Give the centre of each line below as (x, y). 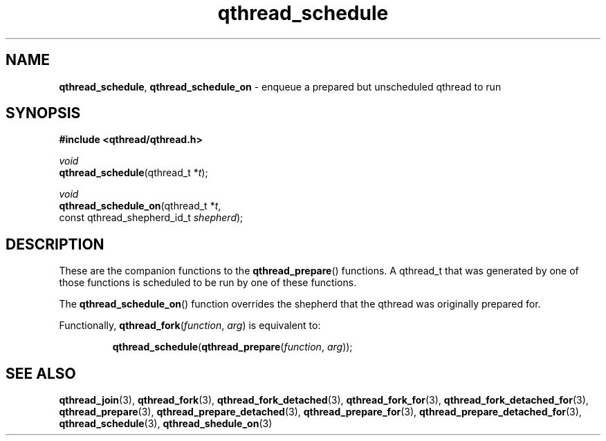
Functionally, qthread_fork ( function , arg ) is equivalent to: (190, 326)
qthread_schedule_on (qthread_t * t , (140, 206)
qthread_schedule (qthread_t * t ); (134, 173)
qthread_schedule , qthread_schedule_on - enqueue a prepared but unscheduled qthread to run (280, 86)
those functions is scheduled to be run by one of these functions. (208, 283)
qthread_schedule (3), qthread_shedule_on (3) (166, 424)
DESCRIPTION (55, 244)
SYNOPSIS (43, 113)
